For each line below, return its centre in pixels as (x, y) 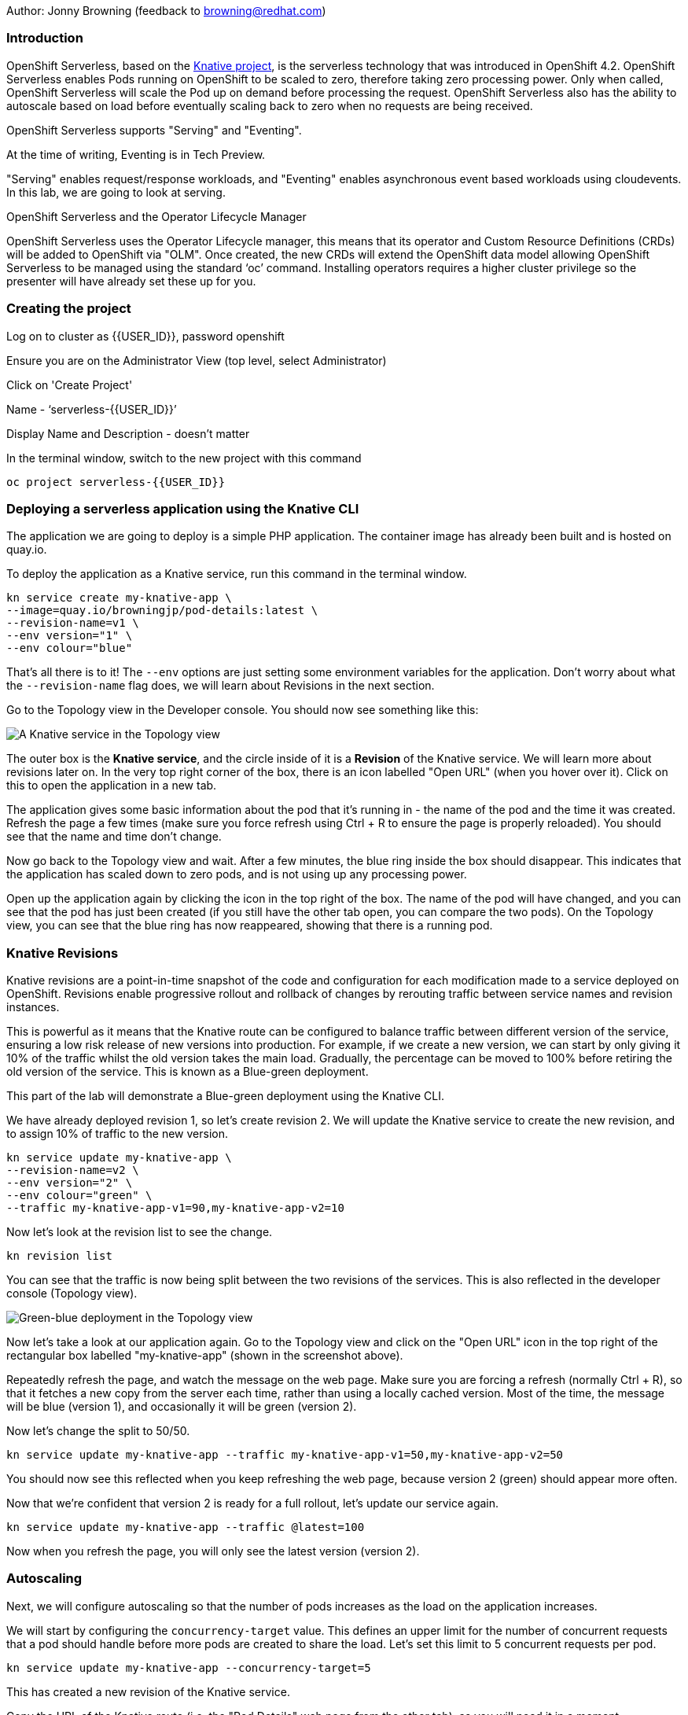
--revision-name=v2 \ (73, 1170)
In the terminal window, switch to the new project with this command (184, 458)
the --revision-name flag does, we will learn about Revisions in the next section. (221, 686)
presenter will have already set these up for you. (131, 281)
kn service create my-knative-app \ (119, 598)
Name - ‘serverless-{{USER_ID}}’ (92, 409)
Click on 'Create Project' (70, 385)
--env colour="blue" (70, 648)
